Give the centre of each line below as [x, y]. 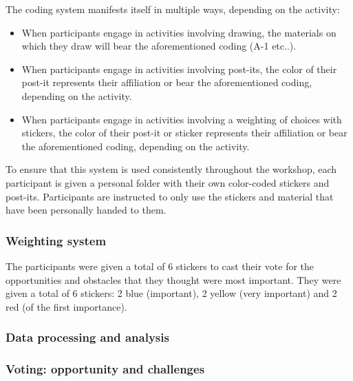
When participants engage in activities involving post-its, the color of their [179, 69]
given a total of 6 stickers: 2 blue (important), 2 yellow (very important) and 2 [171, 293]
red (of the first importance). [66, 306]
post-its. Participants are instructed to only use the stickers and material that [170, 196]
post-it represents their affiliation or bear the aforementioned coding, [167, 82]
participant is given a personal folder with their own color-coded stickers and [168, 182]
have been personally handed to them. [86, 210]
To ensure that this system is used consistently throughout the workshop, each [171, 169]
